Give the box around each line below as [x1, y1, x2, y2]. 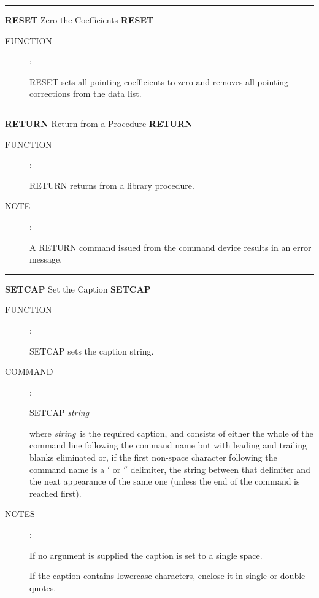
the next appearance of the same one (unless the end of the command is [29, 475, 300, 488]
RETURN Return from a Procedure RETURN [5, 117, 193, 129]
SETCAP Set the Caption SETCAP [5, 282, 151, 295]
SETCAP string [29, 406, 90, 419]
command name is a [29, 462, 105, 475]
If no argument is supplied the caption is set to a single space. [29, 548, 263, 561]
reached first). [29, 486, 82, 499]
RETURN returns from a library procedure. [29, 178, 194, 191]
